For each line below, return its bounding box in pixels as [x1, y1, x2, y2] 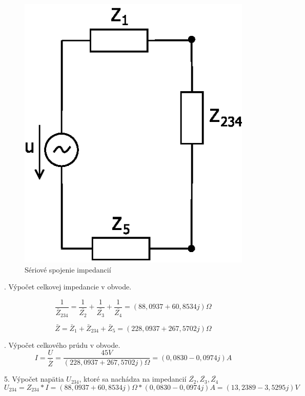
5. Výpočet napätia [4, 373, 64, 384]
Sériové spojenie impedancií [25, 264, 111, 275]
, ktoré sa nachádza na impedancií [79, 373, 187, 384]
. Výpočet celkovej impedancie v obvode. [4, 281, 132, 292]
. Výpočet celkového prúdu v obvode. [4, 339, 120, 350]
